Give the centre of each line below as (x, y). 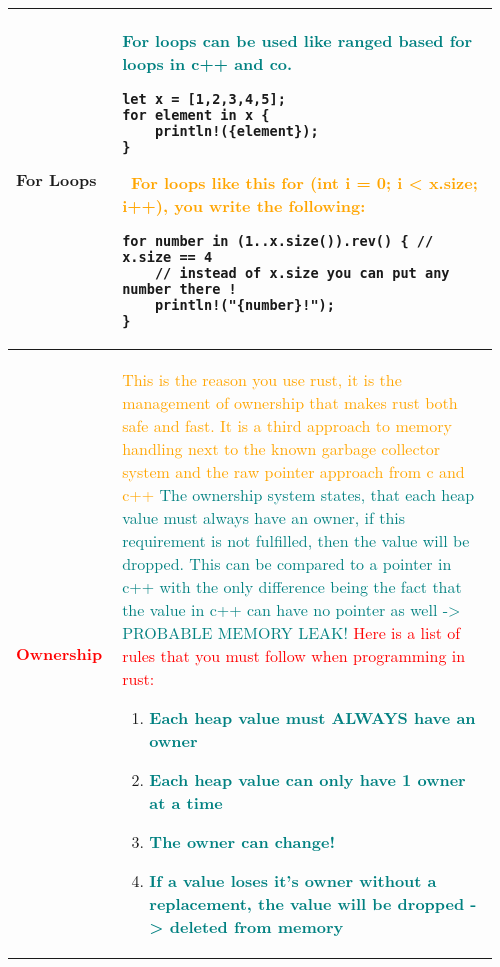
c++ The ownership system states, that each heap (298, 494)
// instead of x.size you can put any (302, 273)
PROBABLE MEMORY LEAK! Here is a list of (291, 632)
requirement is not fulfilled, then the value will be (296, 540)
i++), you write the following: (244, 205)
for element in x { (196, 115)
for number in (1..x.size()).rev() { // (278, 241)
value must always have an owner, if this (264, 517)
